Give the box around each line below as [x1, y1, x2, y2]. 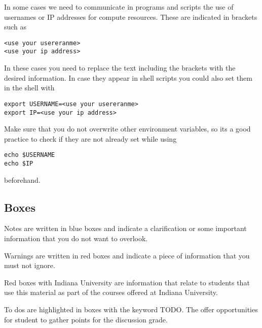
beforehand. [4, 174, 41, 185]
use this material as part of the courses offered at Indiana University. [4, 287, 218, 298]
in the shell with [4, 82, 55, 93]
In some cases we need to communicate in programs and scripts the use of [4, 2, 234, 12]
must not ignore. [4, 260, 55, 271]
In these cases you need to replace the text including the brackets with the [4, 62, 236, 73]
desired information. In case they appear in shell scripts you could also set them [4, 72, 252, 83]
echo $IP [4, 160, 33, 168]
